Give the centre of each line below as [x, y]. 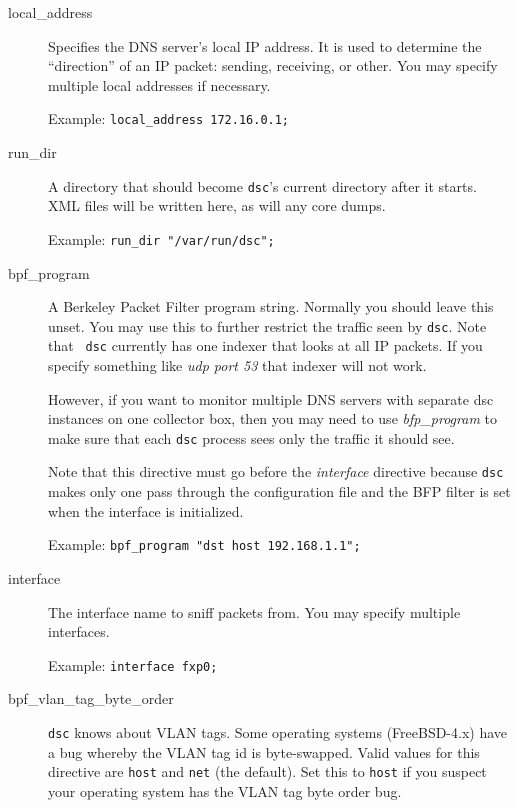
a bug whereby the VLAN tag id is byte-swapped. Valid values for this [264, 751]
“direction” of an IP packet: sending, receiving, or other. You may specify [273, 65]
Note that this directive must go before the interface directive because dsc [276, 471]
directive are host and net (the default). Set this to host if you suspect [267, 771]
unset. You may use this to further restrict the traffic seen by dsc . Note [267, 325]
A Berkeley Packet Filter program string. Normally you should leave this [271, 306]
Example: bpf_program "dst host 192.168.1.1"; [204, 544]
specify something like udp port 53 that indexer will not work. [237, 365]
